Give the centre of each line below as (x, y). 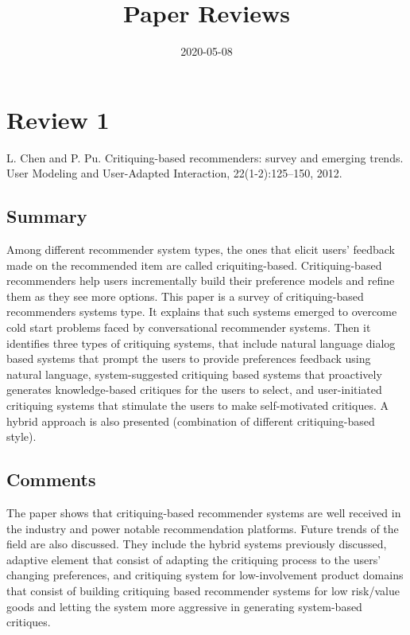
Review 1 (58, 119)
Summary (47, 216)
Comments (51, 479)
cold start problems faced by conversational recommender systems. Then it (189, 327)
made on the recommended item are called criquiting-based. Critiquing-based (194, 265)
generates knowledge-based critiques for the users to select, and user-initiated (194, 390)
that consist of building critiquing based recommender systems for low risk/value (203, 590)
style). (21, 436)
